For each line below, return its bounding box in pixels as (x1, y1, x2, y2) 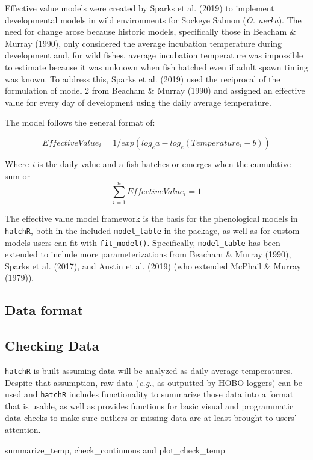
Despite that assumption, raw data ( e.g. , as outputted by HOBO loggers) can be (5, 376, 303, 388)
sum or (5, 169, 31, 182)
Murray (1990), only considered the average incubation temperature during (5, 37, 282, 49)
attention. (5, 423, 41, 436)
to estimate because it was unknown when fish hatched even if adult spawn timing (5, 60, 308, 73)
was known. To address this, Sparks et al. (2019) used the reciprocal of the (5, 72, 280, 85)
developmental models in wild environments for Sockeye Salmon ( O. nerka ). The (5, 13, 302, 26)
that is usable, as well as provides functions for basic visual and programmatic (5, 399, 294, 412)
